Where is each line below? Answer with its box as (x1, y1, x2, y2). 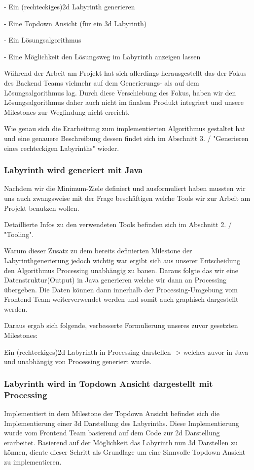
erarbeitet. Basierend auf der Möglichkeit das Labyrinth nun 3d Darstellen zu (4, 437, 238, 447)
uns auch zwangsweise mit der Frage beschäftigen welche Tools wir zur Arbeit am (4, 192, 251, 203)
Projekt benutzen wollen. (4, 202, 79, 213)
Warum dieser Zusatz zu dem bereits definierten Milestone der (4, 245, 192, 256)
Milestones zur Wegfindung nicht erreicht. (4, 106, 130, 117)
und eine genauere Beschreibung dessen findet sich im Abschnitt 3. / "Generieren (4, 133, 249, 143)
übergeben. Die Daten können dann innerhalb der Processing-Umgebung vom (4, 284, 238, 294)
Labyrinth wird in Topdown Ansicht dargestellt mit (4, 377, 213, 389)
